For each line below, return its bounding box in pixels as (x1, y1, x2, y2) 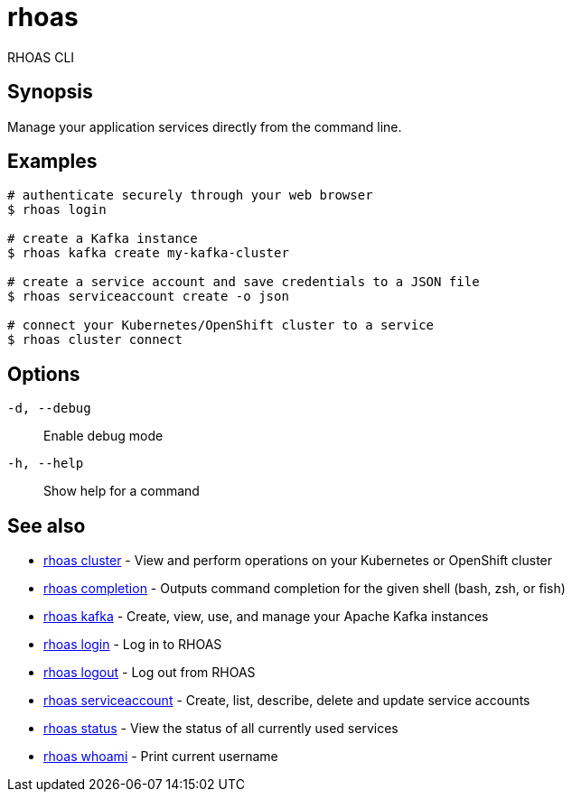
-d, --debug (7, 401, 91, 416)
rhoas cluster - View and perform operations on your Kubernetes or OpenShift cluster (43, 553, 553, 569)
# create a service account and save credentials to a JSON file (7, 274, 480, 290)
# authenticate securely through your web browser (7, 188, 373, 203)
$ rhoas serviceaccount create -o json (7, 289, 289, 304)
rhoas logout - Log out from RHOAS (43, 664, 256, 681)
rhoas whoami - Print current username (43, 748, 278, 765)
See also (7, 514, 86, 537)
